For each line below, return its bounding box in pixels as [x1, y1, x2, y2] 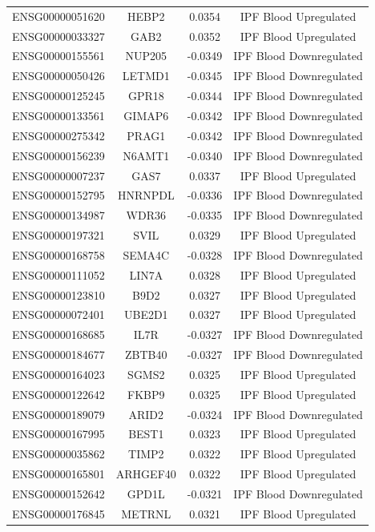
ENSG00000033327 [12, 27, 105, 44]
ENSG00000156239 [12, 147, 105, 163]
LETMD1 [122, 67, 170, 84]
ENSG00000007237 [12, 167, 105, 183]
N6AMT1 [123, 147, 170, 163]
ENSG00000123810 [12, 286, 105, 303]
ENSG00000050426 [12, 67, 105, 84]
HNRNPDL [117, 187, 175, 204]
